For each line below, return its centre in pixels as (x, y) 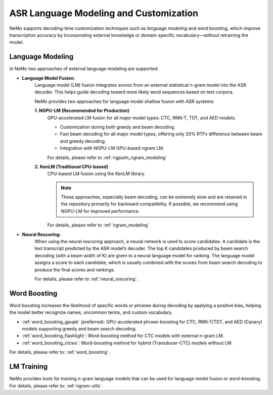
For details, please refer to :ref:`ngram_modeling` (98, 225)
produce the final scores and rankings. (75, 269)
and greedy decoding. (83, 141)
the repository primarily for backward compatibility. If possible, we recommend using (149, 204)
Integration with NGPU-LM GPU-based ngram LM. (112, 148)
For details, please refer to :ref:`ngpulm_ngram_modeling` (107, 157)
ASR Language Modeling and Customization (104, 13)
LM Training (29, 366)
